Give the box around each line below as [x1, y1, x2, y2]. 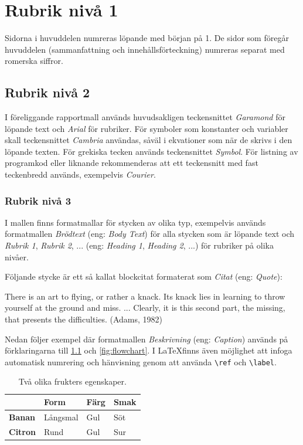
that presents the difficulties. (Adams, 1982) [5, 313, 163, 325]
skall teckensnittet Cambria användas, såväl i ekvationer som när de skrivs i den [5, 134, 292, 146]
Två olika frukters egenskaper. [18, 375, 127, 388]
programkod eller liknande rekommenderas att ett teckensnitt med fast [5, 157, 258, 169]
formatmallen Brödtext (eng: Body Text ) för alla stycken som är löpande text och [5, 227, 295, 240]
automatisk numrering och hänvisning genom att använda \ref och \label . [5, 355, 277, 368]
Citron [9, 425, 36, 437]
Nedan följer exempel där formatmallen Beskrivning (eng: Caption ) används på [5, 332, 288, 345]
